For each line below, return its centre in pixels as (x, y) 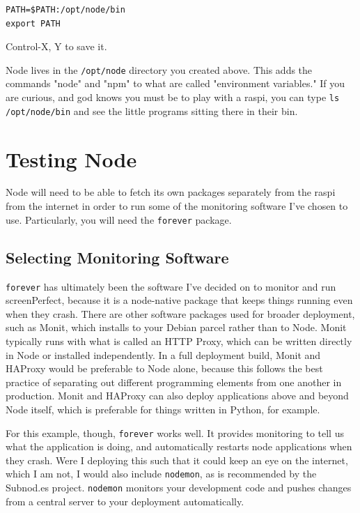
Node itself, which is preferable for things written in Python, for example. (163, 409)
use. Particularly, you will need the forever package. (119, 219)
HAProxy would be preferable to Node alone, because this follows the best (164, 368)
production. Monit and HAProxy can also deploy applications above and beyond (177, 396)
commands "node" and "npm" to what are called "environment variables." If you (175, 83)
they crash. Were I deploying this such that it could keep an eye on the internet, (177, 460)
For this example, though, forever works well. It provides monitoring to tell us (175, 432)
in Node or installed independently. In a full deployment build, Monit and (163, 354)
